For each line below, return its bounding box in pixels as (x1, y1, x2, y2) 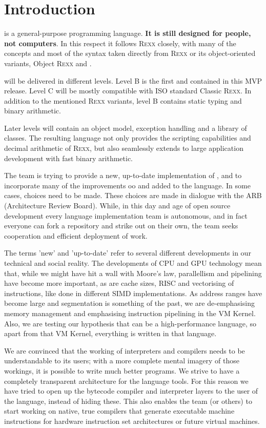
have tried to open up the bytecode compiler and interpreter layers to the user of (4, 385, 258, 396)
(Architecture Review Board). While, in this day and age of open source (4, 200, 231, 211)
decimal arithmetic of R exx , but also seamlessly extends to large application (4, 143, 243, 153)
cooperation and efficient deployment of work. (4, 230, 148, 241)
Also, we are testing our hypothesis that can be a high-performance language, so (4, 318, 257, 328)
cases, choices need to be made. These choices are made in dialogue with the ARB (4, 190, 262, 201)
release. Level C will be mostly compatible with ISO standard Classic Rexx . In (4, 85, 252, 96)
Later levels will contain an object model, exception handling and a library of (4, 122, 247, 133)
